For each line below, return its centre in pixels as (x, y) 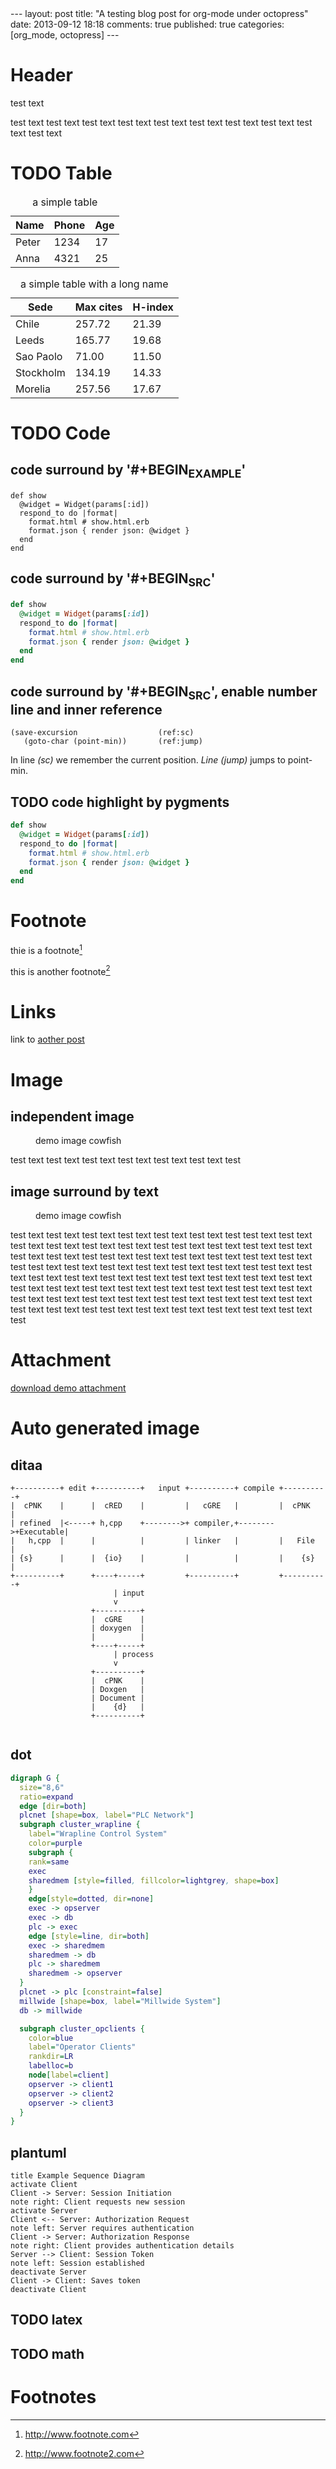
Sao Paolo (39, 356)
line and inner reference (86, 709)
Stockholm (40, 372)
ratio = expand (46, 1797)
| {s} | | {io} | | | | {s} (162, 1558)
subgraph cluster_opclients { (82, 2028)
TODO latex (46, 2320)
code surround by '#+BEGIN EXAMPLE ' (128, 471)
